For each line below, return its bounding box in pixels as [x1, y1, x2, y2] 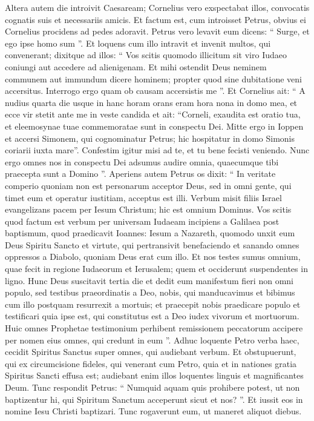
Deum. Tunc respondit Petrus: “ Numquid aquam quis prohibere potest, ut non [5, 381, 300, 393]
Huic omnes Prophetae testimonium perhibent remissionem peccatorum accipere [5, 322, 303, 334]
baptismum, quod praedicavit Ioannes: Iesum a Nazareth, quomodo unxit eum [5, 227, 295, 239]
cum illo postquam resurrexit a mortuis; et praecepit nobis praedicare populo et [5, 297, 301, 310]
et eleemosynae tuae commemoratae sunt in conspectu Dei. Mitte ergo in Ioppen [5, 119, 304, 132]
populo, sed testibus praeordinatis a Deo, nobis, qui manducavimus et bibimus [5, 286, 295, 299]
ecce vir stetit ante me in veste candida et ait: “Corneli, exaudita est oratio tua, [5, 108, 301, 121]
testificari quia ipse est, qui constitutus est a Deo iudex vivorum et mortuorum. [5, 310, 299, 322]
